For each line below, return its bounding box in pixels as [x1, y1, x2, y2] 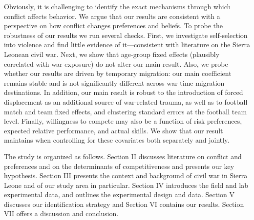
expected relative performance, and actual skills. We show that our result [4, 125, 223, 135]
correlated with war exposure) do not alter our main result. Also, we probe [4, 58, 228, 69]
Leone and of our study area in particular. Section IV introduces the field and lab [4, 180, 248, 190]
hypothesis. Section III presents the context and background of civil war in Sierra [4, 170, 248, 181]
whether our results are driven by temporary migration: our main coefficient [4, 68, 232, 78]
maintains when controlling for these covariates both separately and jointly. [4, 135, 230, 145]
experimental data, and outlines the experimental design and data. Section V [4, 189, 234, 200]
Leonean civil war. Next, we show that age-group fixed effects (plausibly [4, 49, 220, 59]
